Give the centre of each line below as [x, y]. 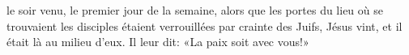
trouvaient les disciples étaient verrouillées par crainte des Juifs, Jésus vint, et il [204, 25]
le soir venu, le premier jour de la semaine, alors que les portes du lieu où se [195, 10]
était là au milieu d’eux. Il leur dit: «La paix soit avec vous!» [158, 42]
